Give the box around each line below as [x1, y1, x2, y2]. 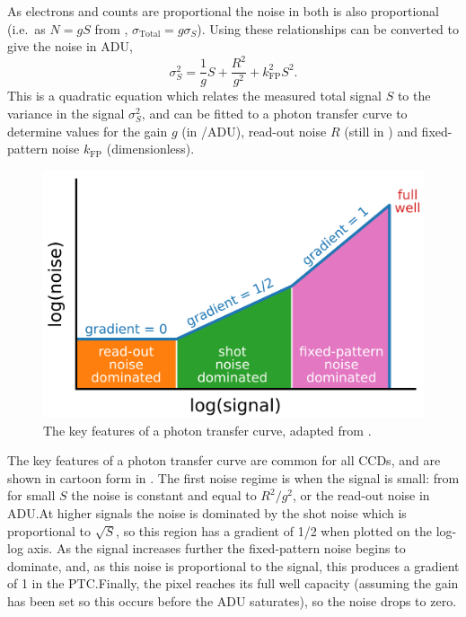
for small [7, 486, 56, 505]
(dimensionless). [106, 139, 195, 158]
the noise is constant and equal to [71, 486, 257, 505]
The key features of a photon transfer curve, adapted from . [43, 420, 372, 439]
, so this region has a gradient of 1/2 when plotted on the [116, 521, 432, 540]
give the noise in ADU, [7, 37, 133, 56]
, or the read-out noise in [293, 486, 430, 505]
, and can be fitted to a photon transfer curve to [141, 103, 408, 122]
